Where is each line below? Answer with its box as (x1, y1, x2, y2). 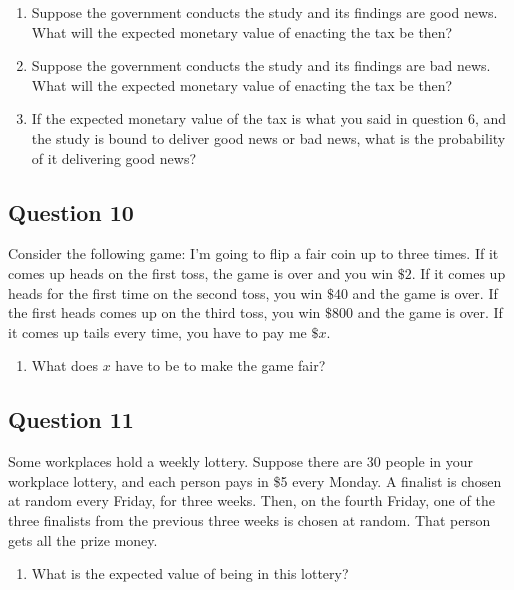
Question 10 (8, 196, 134, 227)
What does (31, 355, 98, 376)
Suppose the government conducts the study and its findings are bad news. (31, 55, 491, 76)
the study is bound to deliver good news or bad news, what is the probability (31, 127, 506, 148)
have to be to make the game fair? (115, 355, 326, 376)
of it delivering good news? (31, 147, 197, 168)
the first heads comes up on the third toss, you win (8, 302, 321, 323)
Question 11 (8, 404, 134, 435)
